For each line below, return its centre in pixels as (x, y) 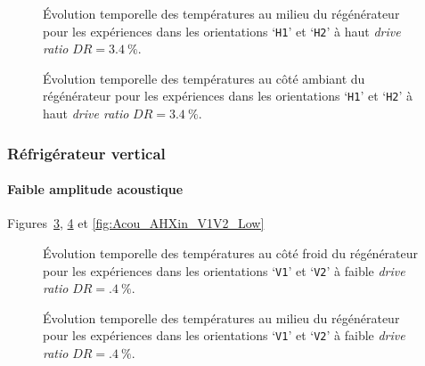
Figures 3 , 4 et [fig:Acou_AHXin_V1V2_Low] (136, 223)
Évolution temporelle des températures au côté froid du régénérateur (231, 252)
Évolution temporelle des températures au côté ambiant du (204, 78)
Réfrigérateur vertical (86, 153)
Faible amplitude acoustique (95, 189)
